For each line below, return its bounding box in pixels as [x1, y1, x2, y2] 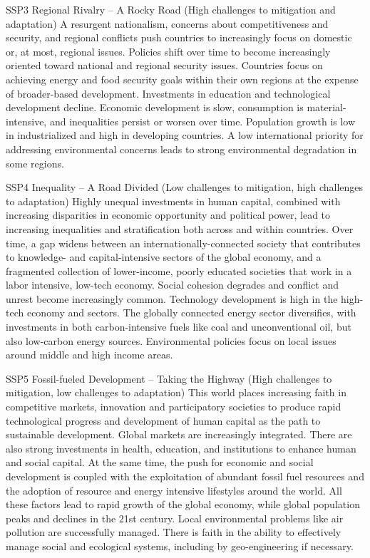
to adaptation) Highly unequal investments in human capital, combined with [6, 193, 341, 208]
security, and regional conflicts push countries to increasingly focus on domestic [6, 30, 352, 45]
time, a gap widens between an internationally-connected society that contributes [6, 235, 361, 250]
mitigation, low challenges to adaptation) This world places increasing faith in [6, 385, 346, 400]
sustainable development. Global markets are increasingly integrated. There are [6, 427, 352, 442]
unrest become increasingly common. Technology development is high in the [6, 291, 338, 306]
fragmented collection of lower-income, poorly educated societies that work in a [6, 263, 352, 278]
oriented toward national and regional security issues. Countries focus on [6, 58, 323, 73]
